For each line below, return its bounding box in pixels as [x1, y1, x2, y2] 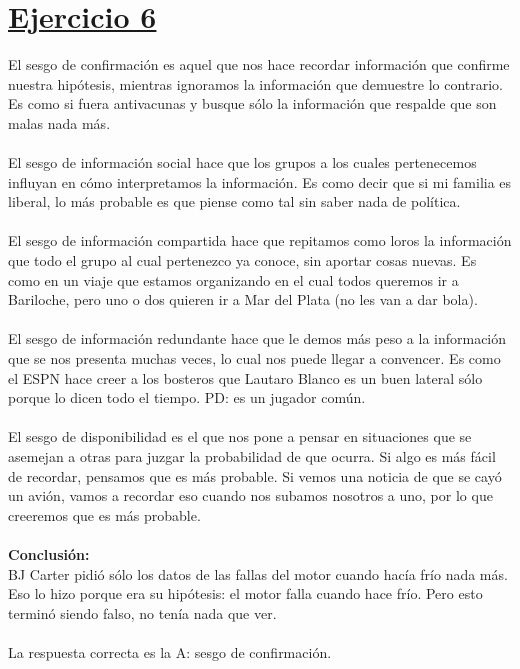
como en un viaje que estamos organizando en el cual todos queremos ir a [8, 269, 459, 290]
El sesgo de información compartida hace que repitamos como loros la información [8, 230, 512, 251]
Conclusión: [8, 543, 90, 564]
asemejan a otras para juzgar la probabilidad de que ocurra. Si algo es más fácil [8, 446, 496, 466]
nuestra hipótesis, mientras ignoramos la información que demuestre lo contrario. [8, 73, 504, 94]
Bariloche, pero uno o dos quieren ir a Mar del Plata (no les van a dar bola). [8, 289, 478, 310]
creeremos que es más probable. [8, 504, 201, 525]
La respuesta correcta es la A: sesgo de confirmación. [8, 641, 332, 662]
